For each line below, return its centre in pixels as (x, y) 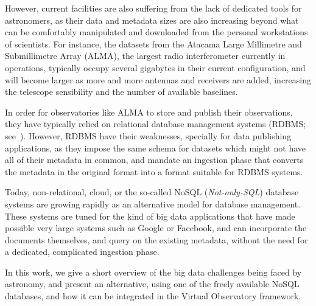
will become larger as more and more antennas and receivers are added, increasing (158, 79)
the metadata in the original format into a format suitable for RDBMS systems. (154, 171)
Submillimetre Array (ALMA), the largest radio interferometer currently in (145, 56)
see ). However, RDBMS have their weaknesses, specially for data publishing (148, 135)
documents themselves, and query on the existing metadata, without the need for (156, 239)
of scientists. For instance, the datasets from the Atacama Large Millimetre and (153, 43)
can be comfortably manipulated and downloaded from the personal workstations (156, 32)
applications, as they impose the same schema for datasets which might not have (156, 148)
